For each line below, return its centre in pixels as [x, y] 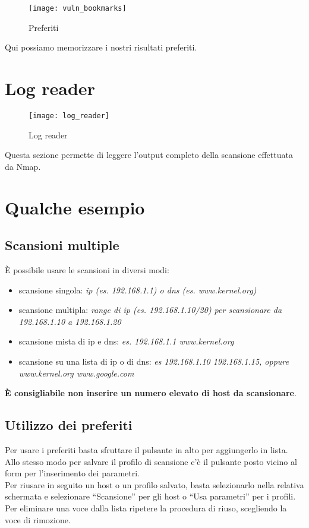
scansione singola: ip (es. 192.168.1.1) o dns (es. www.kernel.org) [138, 290]
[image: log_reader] [69, 116]
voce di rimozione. [38, 519]
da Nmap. [23, 166]
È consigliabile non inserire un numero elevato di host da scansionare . [151, 393]
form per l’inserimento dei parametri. [72, 473]
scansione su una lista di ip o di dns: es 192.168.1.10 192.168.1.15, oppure [154, 361]
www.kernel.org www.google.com [76, 373]
